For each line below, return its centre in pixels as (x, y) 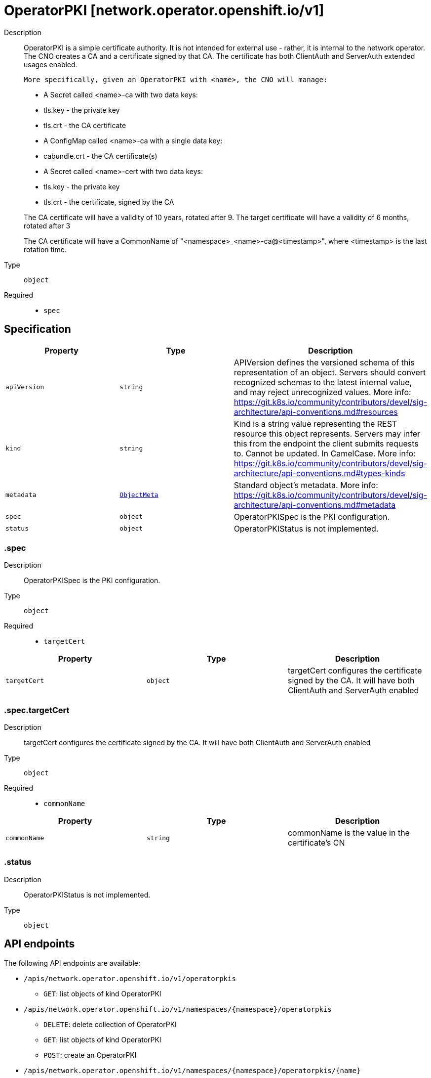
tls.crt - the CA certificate (85, 125)
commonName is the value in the (349, 833)
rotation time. (45, 249)
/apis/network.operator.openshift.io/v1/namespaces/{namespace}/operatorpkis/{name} (192, 1070)
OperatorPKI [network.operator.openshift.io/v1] (164, 10)
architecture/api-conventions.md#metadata (315, 505)
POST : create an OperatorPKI (90, 1055)
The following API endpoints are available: (72, 963)
